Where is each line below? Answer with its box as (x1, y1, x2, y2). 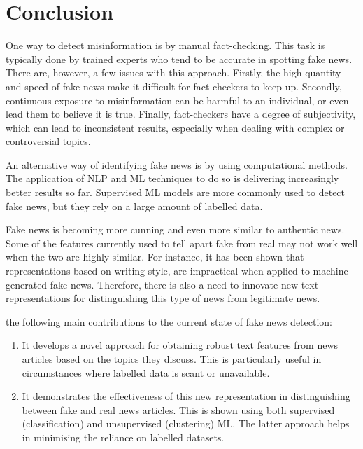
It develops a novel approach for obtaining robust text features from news (22, 338, 339, 352)
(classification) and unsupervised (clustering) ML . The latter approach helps (22, 416, 350, 431)
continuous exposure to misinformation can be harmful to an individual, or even (6, 92, 349, 107)
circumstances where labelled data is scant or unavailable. (22, 365, 270, 380)
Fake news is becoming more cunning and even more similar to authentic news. (6, 222, 345, 237)
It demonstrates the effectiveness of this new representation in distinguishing (22, 389, 350, 403)
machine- (313, 263, 352, 278)
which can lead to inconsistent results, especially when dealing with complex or (6, 120, 345, 134)
